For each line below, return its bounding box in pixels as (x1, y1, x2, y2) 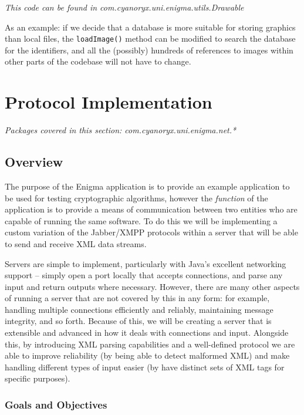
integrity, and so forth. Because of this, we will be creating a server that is (5, 315, 272, 327)
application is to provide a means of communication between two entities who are (5, 203, 298, 215)
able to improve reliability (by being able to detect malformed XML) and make (5, 349, 290, 362)
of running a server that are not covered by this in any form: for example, (5, 292, 270, 304)
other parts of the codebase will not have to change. (5, 55, 191, 68)
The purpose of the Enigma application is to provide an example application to (5, 180, 290, 192)
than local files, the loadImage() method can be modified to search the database (5, 32, 296, 45)
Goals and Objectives (5, 397, 107, 411)
